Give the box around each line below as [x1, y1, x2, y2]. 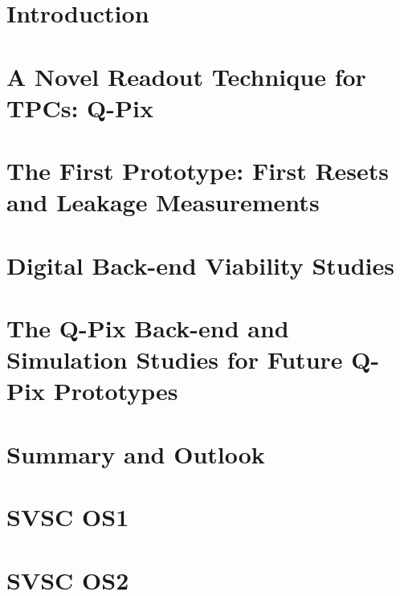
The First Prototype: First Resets [6, 154, 390, 187]
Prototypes [53, 374, 178, 407]
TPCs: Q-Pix [6, 91, 153, 124]
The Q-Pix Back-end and [6, 312, 289, 345]
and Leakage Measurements [6, 186, 320, 218]
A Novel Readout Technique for [6, 59, 366, 92]
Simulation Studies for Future [6, 343, 343, 376]
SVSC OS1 [6, 500, 129, 533]
